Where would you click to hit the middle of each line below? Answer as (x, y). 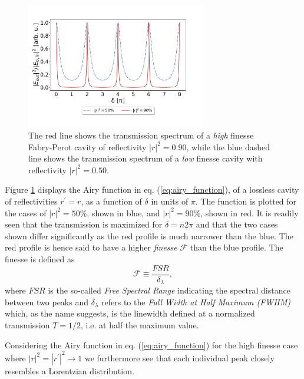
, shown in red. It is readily (250, 212)
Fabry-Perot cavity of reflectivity (87, 146)
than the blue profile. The (237, 247)
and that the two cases (237, 224)
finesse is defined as (40, 259)
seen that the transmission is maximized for (84, 224)
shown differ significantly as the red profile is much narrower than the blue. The (149, 235)
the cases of (26, 212)
